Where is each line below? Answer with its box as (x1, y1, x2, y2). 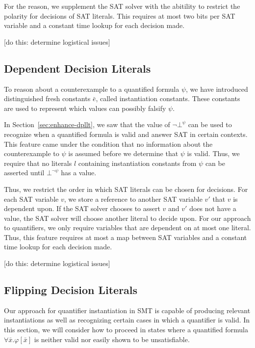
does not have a (189, 203, 236, 214)
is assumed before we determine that (68, 148, 178, 159)
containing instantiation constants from (78, 158, 197, 168)
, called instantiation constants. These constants (96, 93, 240, 104)
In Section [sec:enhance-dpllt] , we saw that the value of (4, 119, 170, 130)
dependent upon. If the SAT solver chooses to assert (4, 203, 160, 214)
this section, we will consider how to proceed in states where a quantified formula (4, 324, 248, 335)
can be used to (188, 119, 232, 130)
